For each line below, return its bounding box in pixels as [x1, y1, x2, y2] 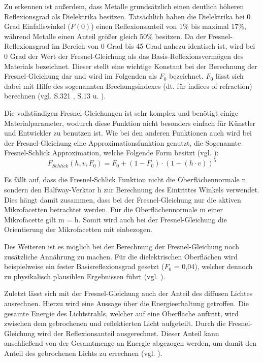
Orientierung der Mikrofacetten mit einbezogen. [4, 224, 152, 235]
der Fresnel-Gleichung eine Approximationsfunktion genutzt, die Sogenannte [4, 137, 241, 148]
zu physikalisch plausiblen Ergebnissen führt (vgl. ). [4, 271, 166, 281]
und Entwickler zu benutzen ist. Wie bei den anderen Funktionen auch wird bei [4, 127, 252, 138]
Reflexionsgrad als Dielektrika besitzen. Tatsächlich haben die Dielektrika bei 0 [4, 11, 251, 21]
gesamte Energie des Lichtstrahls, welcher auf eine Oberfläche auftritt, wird [4, 308, 239, 318]
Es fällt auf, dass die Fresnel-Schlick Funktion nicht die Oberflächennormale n [4, 174, 246, 185]
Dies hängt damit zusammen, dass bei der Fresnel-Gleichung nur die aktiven [4, 194, 241, 205]
